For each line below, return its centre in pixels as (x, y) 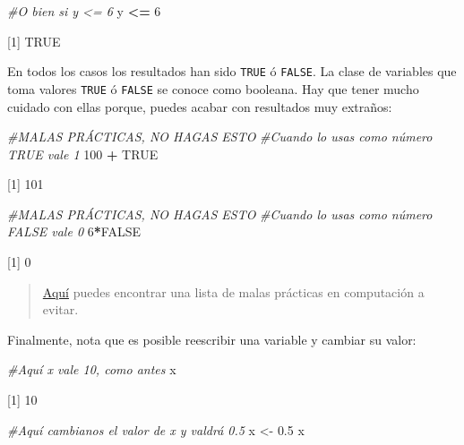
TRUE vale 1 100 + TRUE (83, 154)
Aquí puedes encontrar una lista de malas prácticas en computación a (233, 291)
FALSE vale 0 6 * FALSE (74, 231)
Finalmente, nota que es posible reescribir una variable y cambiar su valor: (212, 339)
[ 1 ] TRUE (34, 41)
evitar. (60, 309)
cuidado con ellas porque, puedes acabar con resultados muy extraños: (200, 106)
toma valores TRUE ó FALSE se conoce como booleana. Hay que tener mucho (213, 88)
